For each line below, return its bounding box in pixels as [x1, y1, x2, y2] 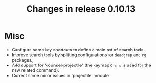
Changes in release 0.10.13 [26, 3, 136, 15]
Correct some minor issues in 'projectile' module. [11, 72, 110, 78]
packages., [11, 57, 34, 63]
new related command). [11, 67, 59, 73]
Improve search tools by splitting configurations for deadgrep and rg [11, 52, 146, 58]
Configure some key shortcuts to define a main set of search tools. [11, 47, 145, 52]
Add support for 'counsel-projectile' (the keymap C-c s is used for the [11, 62, 151, 68]
